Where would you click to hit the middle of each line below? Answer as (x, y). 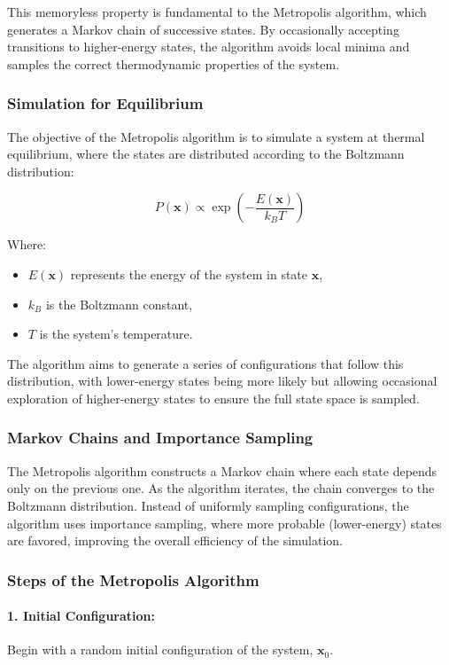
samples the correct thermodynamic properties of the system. (174, 63)
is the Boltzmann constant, (119, 304)
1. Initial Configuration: (81, 616)
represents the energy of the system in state (189, 274)
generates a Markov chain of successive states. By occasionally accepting (203, 29)
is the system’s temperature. (116, 334)
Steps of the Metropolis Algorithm (133, 579)
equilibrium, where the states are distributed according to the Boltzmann (206, 154)
